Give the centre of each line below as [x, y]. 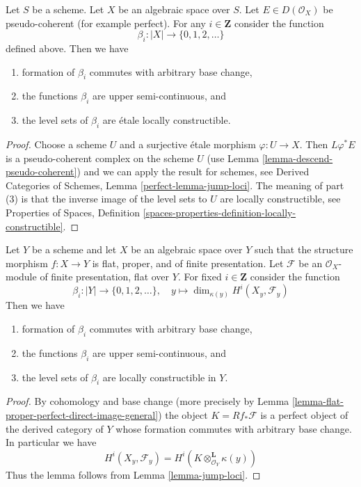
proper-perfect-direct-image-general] [82, 414]
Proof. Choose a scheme [56, 144]
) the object [183, 414]
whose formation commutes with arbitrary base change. [234, 428]
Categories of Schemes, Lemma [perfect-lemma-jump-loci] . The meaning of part [175, 185]
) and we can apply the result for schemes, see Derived [193, 171]
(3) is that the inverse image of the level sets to [106, 199]
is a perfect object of [304, 414]
